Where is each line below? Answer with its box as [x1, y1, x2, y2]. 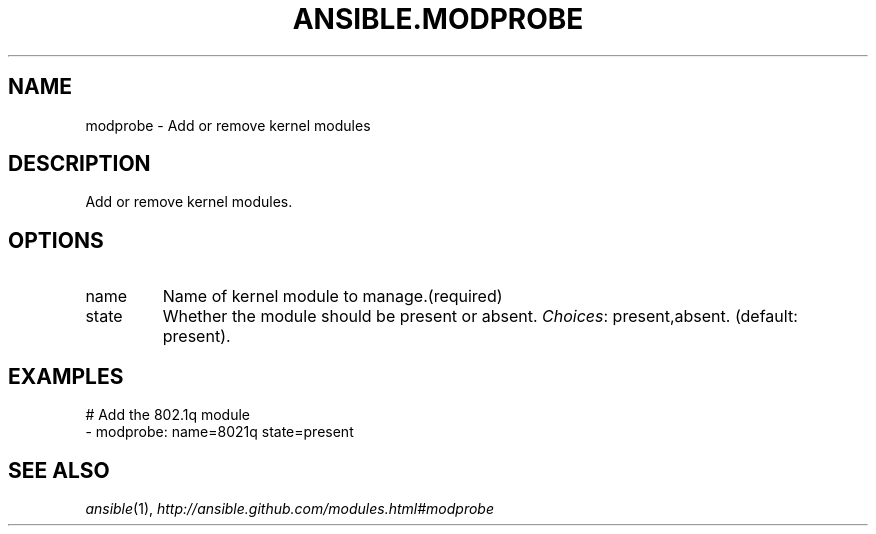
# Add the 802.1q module [85, 406, 251, 424]
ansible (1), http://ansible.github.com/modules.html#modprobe [85, 499, 494, 517]
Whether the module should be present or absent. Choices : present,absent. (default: [162, 306, 798, 327]
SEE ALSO [8, 457, 110, 483]
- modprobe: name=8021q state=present [85, 423, 354, 441]
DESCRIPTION [8, 151, 151, 177]
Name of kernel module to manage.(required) [162, 286, 503, 307]
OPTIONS [8, 227, 104, 253]
